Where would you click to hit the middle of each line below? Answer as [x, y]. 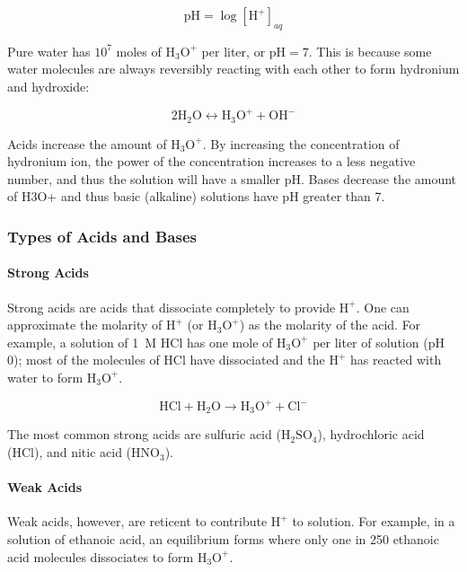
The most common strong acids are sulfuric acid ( [144, 434]
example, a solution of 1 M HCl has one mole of [140, 342]
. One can [383, 307]
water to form [45, 377]
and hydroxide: [48, 86]
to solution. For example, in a [374, 521]
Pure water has [49, 51]
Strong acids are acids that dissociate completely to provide [172, 307]
